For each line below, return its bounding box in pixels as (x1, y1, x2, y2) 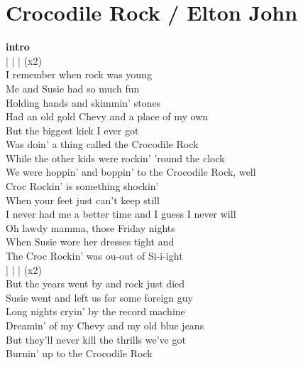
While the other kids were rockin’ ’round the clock (6, 150, 225, 165)
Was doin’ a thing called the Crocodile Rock (6, 137, 199, 152)
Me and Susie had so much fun (6, 80, 140, 95)
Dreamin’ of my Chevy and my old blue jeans (6, 318, 204, 332)
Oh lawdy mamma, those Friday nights (6, 220, 175, 235)
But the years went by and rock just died (6, 276, 185, 291)
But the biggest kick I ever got (6, 122, 139, 137)
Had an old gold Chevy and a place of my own (6, 109, 209, 124)
